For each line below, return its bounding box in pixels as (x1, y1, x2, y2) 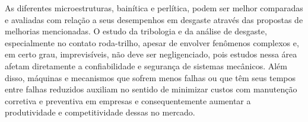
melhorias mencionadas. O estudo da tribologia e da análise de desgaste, (5, 25, 267, 37)
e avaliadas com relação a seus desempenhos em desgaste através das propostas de (5, 13, 303, 25)
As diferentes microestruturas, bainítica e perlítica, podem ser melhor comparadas (5, 2, 303, 14)
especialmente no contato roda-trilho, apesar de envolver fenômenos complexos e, (5, 36, 299, 49)
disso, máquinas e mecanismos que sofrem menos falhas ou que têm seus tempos (5, 71, 296, 84)
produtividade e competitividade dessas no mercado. (5, 106, 195, 118)
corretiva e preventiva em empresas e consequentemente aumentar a (5, 94, 251, 107)
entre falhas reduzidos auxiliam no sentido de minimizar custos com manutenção (5, 83, 297, 95)
